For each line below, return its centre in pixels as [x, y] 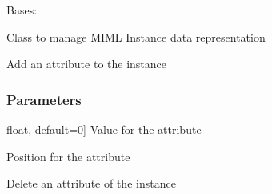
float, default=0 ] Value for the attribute [104, 129]
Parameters [44, 99]
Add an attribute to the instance [87, 64]
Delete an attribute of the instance [91, 183]
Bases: [22, 10]
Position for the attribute [68, 156]
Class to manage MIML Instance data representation [136, 36]
